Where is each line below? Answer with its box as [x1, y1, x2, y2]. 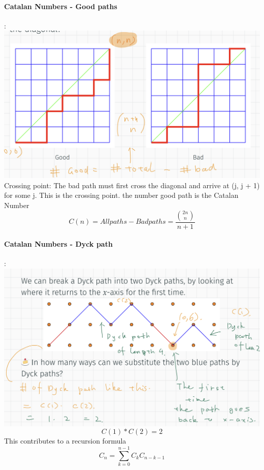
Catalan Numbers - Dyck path [4, 239, 113, 249]
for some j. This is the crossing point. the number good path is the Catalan [4, 190, 239, 200]
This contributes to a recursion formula [4, 435, 126, 446]
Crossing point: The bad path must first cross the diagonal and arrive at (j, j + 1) [4, 180, 260, 190]
